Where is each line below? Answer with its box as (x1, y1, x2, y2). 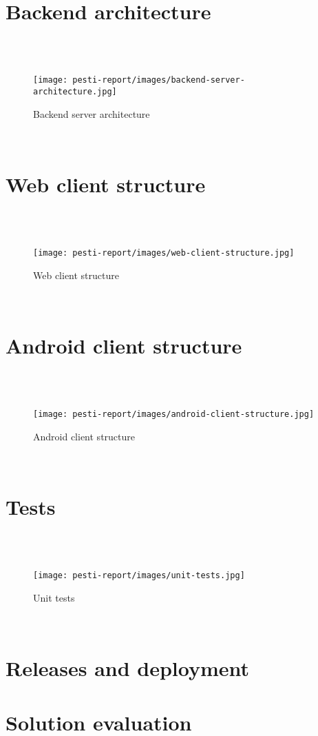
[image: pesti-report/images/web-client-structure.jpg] (33, 248, 295, 258)
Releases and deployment (6, 654, 250, 682)
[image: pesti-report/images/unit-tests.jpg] (33, 571, 245, 581)
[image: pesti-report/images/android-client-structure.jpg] (33, 409, 315, 420)
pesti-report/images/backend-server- (72, 75, 245, 85)
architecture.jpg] (33, 86, 117, 96)
